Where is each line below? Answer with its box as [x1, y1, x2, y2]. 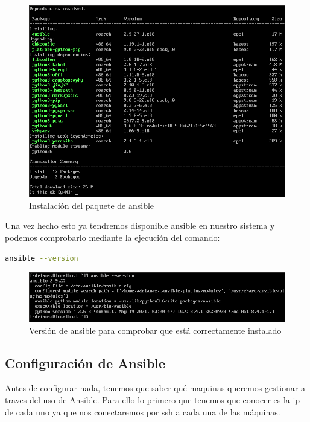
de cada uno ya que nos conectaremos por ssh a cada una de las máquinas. [5, 405, 280, 418]
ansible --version [5, 254, 78, 263]
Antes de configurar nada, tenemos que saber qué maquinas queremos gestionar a [5, 382, 306, 394]
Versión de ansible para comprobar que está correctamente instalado [29, 324, 282, 336]
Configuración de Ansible [5, 353, 166, 372]
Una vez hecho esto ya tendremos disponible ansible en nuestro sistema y [5, 219, 275, 232]
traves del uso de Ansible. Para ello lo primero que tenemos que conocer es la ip [5, 394, 300, 406]
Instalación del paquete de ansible [29, 199, 154, 211]
